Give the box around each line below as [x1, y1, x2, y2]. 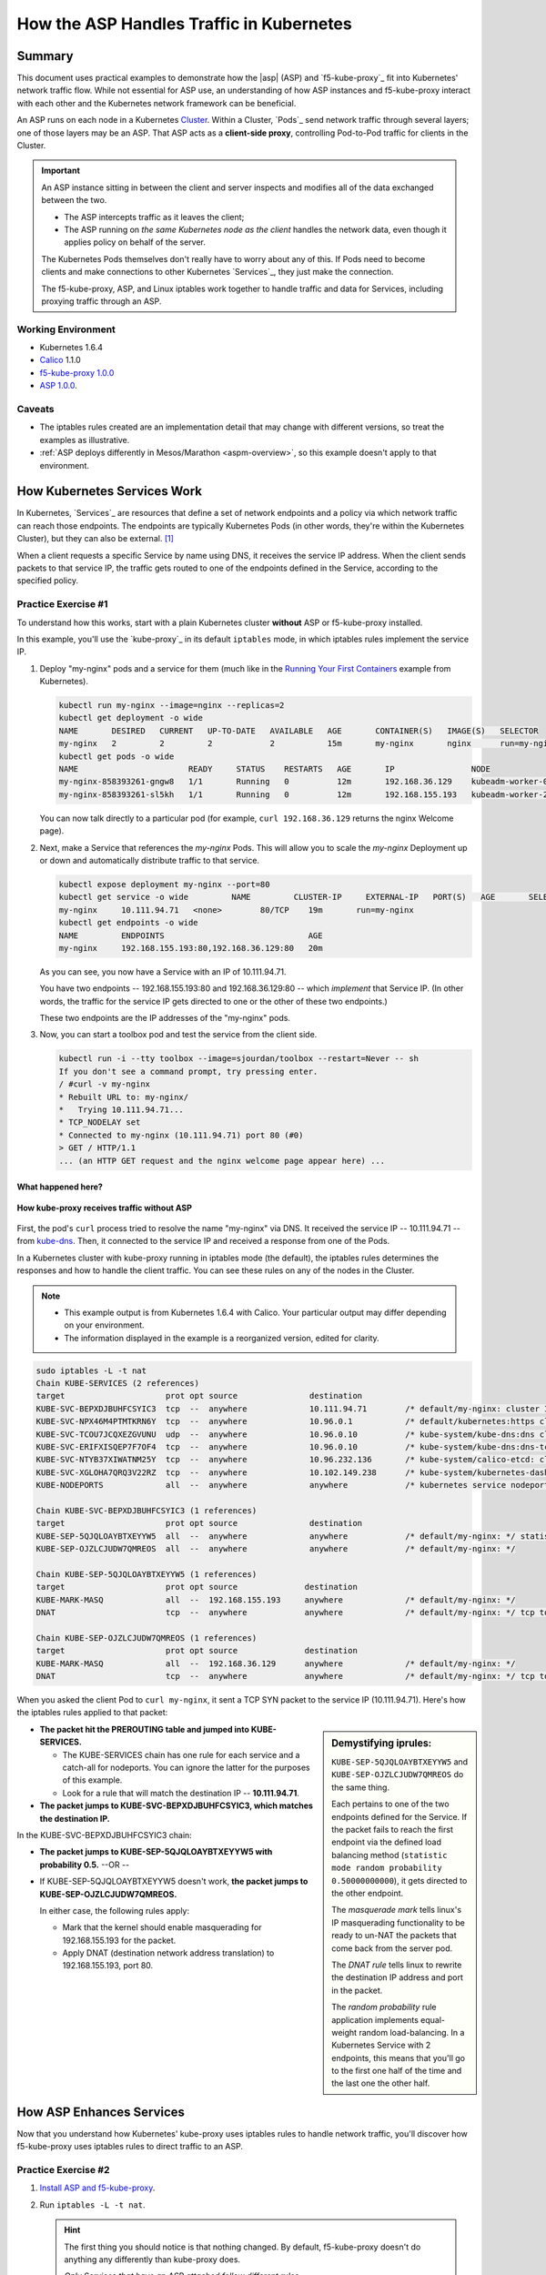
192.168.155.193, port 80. [62, 1960, 154, 1971]
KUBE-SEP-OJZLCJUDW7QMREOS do [331, 1769, 464, 1780]
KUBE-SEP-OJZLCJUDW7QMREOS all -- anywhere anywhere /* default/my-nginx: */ [35, 1543, 516, 1554]
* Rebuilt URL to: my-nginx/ [58, 1092, 189, 1102]
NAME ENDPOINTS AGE [58, 930, 323, 941]
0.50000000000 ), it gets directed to [331, 1875, 468, 1886]
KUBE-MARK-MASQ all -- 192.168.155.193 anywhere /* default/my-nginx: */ [35, 1594, 516, 1605]
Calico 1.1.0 [39, 355, 81, 366]
